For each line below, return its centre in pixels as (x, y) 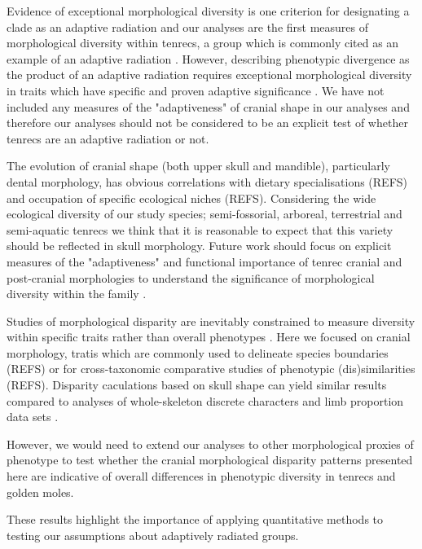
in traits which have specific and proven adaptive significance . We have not (196, 90)
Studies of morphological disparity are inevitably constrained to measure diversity (211, 321)
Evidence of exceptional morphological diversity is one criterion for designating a (208, 11)
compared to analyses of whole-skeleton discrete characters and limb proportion (205, 400)
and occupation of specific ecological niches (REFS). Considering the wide (191, 198)
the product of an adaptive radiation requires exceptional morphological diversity (209, 75)
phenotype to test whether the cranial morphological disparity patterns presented (210, 460)
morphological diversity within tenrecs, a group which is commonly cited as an (203, 43)
